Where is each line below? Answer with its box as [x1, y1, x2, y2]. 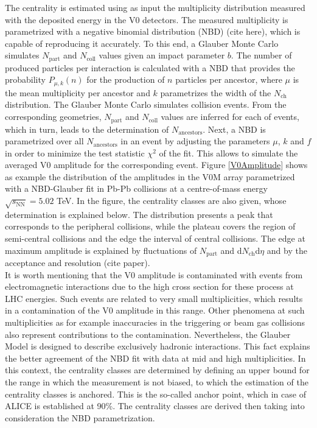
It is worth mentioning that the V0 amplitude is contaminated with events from [5, 268, 303, 281]
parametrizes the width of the [160, 86, 271, 99]
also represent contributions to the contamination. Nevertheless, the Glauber [5, 328, 291, 340]
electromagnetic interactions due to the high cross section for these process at [5, 280, 294, 293]
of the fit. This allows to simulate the [159, 146, 298, 159]
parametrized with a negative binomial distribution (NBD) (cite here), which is [5, 25, 301, 38]
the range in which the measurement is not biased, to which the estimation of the [5, 376, 308, 388]
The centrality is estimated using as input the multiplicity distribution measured [5, 1, 305, 13]
